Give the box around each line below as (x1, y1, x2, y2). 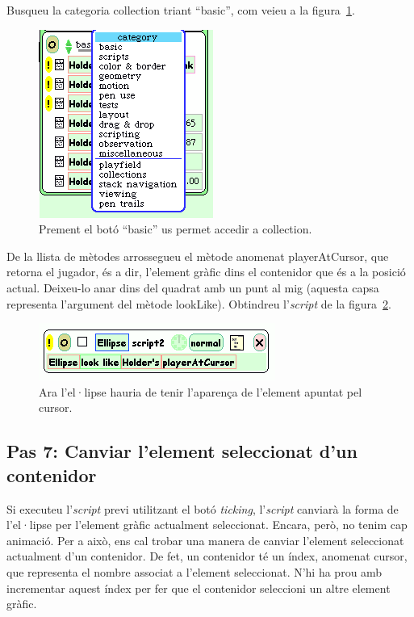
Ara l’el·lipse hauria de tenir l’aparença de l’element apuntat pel (39, 383, 362, 400)
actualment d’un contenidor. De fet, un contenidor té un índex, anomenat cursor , (6, 548, 408, 565)
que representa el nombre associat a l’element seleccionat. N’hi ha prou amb (6, 563, 383, 580)
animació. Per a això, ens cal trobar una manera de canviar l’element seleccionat (6, 531, 404, 548)
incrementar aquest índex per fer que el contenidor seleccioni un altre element (6, 579, 391, 596)
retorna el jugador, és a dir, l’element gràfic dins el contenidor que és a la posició (6, 263, 406, 280)
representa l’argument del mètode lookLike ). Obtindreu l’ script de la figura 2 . (6, 295, 391, 312)
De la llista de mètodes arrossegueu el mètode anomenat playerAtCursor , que (6, 247, 389, 264)
